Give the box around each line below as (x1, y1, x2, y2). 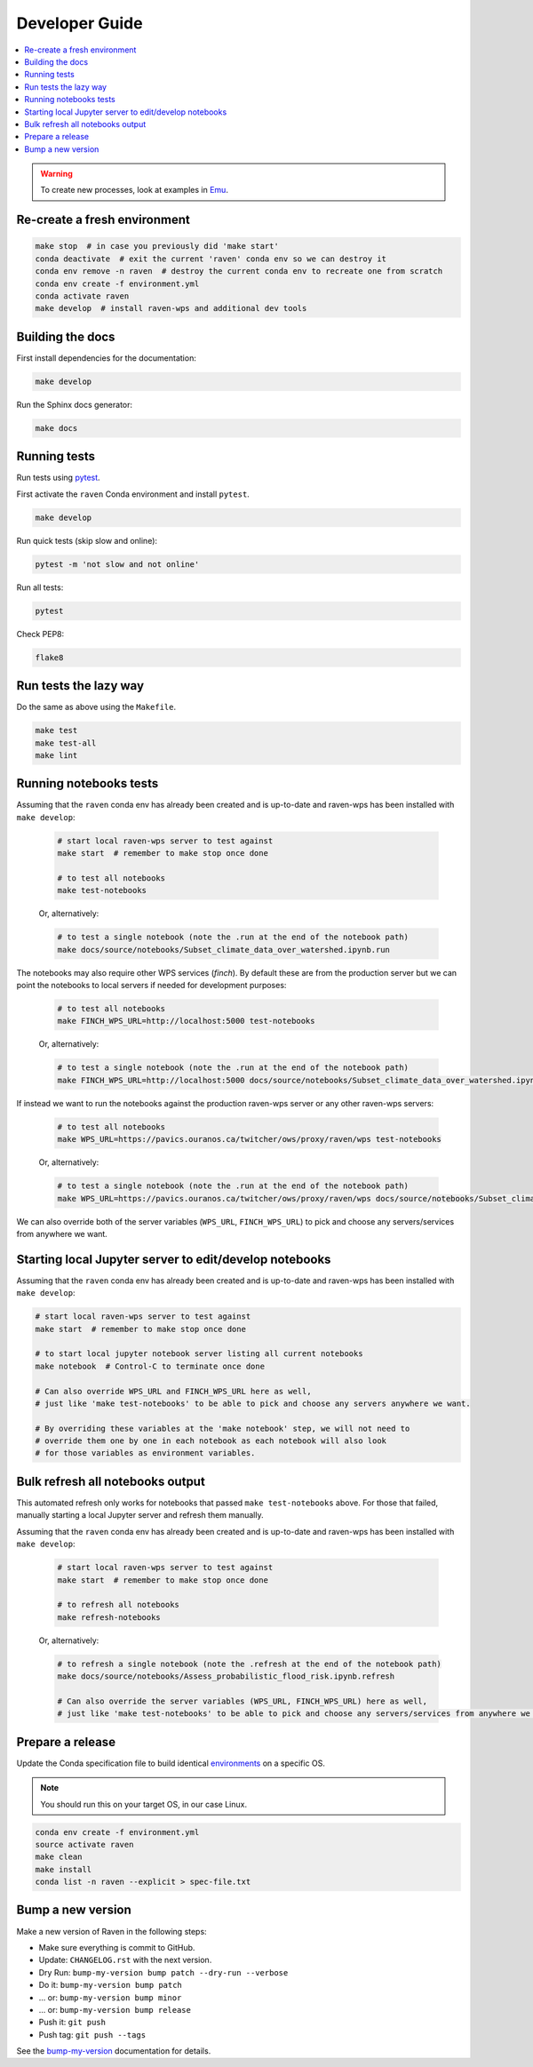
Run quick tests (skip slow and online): (16, 535, 158, 546)
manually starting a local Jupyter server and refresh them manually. (16, 1510, 264, 1520)
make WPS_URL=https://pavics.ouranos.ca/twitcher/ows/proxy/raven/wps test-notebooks (57, 1134, 442, 1145)
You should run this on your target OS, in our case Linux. (40, 1799, 248, 1809)
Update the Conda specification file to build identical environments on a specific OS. (16, 1758, 326, 1768)
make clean (35, 1852, 83, 1862)
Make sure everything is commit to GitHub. (38, 1942, 195, 1952)
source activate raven (35, 1840, 134, 1849)
